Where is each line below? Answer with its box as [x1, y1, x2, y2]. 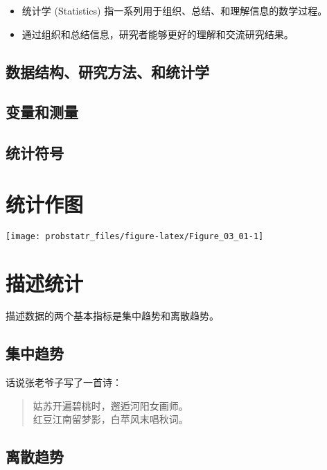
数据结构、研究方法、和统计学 [6, 60, 209, 82]
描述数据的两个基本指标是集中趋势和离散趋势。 [6, 308, 219, 323]
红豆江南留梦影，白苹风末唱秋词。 [33, 412, 188, 426]
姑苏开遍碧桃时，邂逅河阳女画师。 [33, 398, 188, 412]
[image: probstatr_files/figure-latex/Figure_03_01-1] [6, 231, 264, 241]
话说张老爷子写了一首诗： [6, 375, 122, 390]
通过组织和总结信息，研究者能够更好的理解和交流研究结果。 [21, 26, 294, 41]
